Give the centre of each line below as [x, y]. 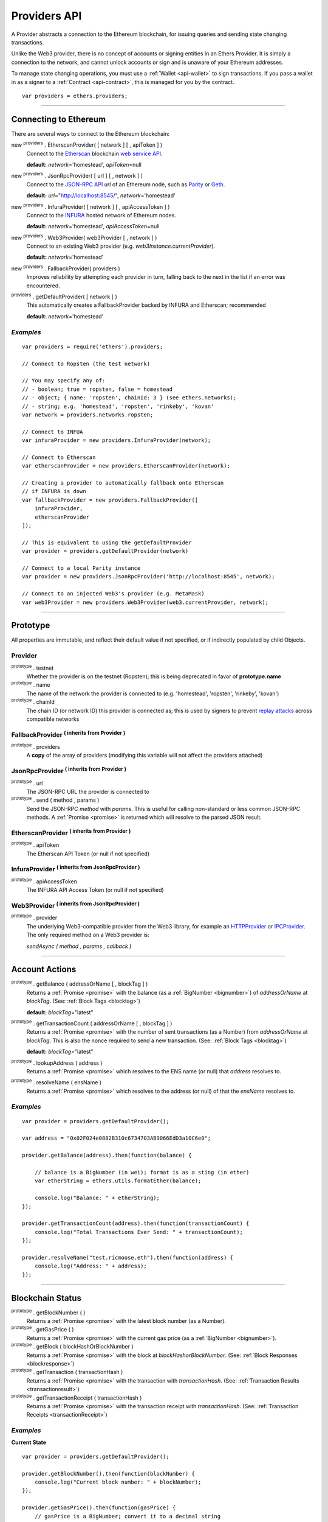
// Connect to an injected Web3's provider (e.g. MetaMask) [113, 594]
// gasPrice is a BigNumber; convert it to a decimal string [128, 1516]
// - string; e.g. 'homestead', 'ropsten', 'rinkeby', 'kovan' [118, 406]
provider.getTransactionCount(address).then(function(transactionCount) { [136, 1223]
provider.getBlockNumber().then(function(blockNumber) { [109, 1474]
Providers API [46, 16]
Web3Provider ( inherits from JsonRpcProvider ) [75, 905]
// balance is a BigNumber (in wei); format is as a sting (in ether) [142, 1172]
